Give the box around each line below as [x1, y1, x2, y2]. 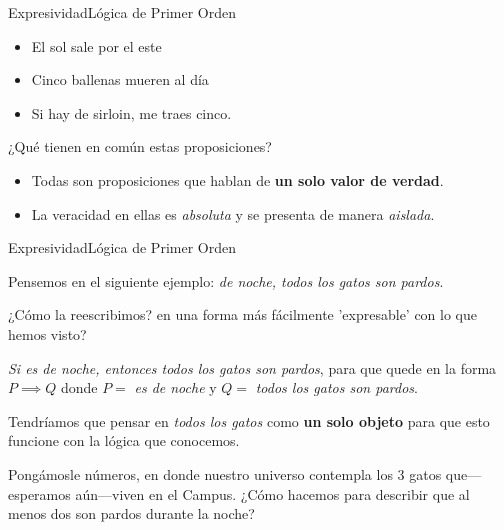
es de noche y [134, 377, 217, 398]
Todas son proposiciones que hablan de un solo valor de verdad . [31, 169, 444, 190]
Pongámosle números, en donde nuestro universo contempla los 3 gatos [8, 463, 442, 484]
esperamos [8, 483, 71, 504]
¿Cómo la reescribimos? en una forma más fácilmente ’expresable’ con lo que [8, 304, 478, 325]
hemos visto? [8, 323, 87, 344]
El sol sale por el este [31, 35, 162, 56]
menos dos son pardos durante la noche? [8, 503, 255, 524]
